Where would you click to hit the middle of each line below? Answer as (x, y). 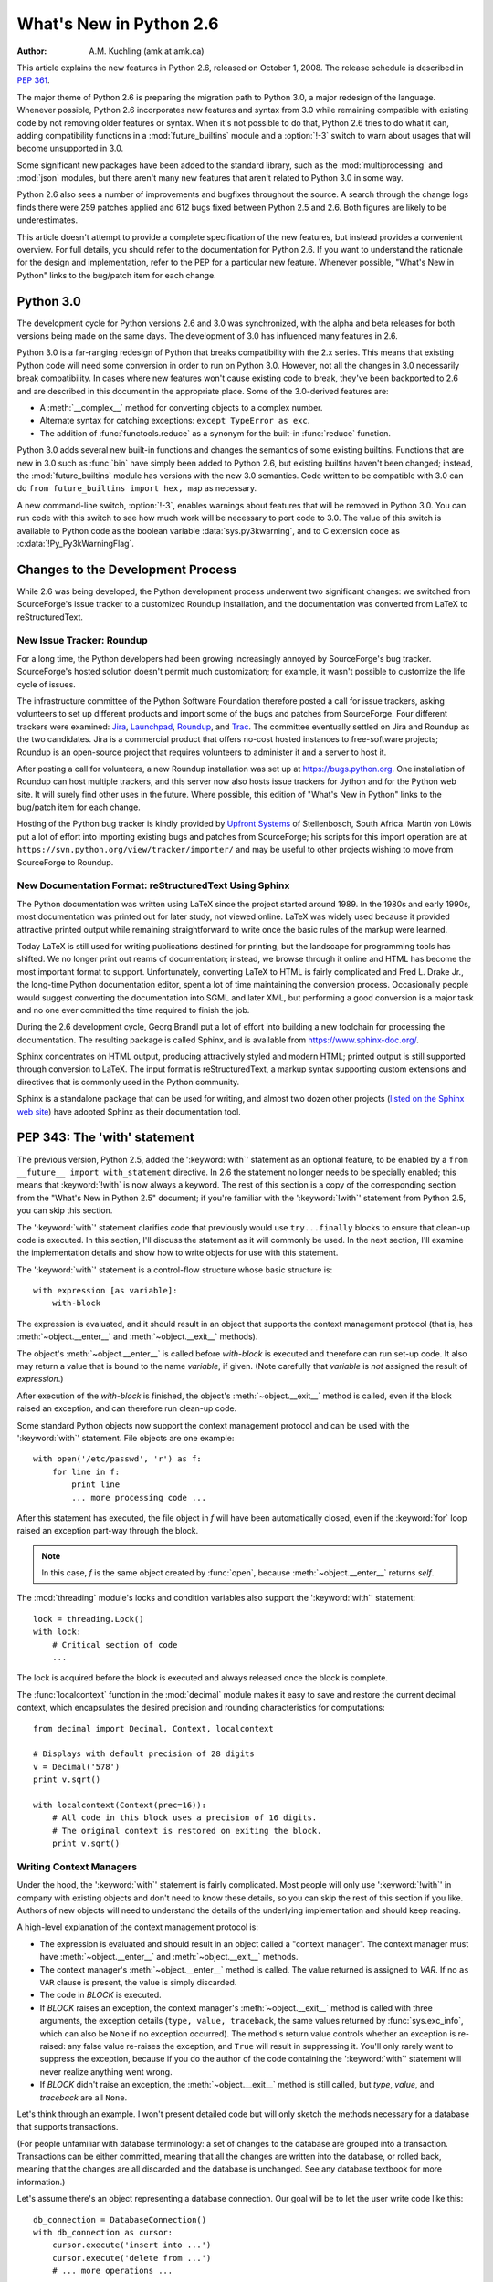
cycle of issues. (47, 684)
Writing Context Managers (77, 1867)
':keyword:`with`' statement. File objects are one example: (126, 1438)
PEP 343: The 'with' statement (106, 1138)
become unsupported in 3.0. (70, 148)
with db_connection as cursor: (103, 2233)
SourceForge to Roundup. (65, 862)
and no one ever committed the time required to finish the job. (133, 1010)
